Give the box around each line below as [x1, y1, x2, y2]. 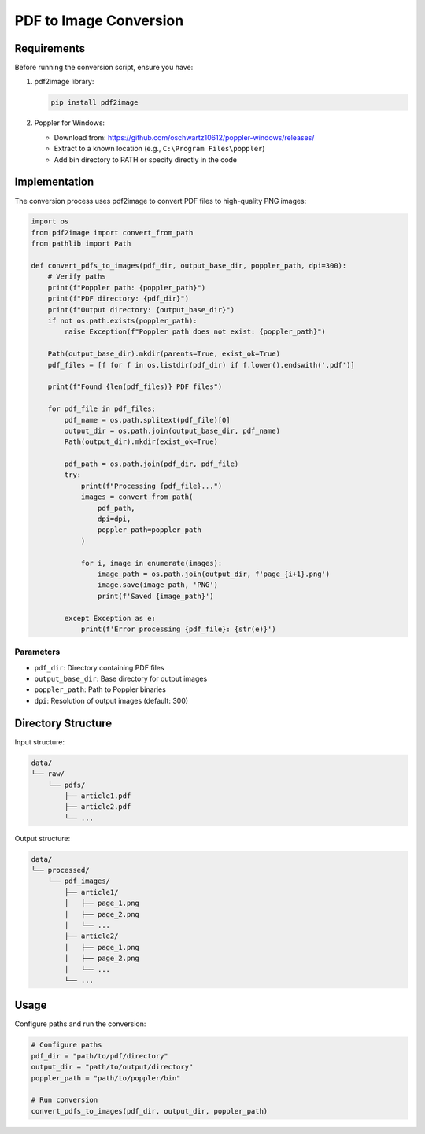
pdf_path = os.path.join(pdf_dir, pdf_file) [64, 460, 239, 468]
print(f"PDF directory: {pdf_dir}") [47, 294, 189, 303]
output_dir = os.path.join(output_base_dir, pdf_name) [64, 426, 281, 435]
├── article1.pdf [64, 791, 131, 800]
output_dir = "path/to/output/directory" [31, 1062, 194, 1072]
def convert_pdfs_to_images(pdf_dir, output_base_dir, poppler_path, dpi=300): [31, 261, 347, 271]
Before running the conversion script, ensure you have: [14, 63, 194, 72]
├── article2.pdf [64, 803, 131, 811]
